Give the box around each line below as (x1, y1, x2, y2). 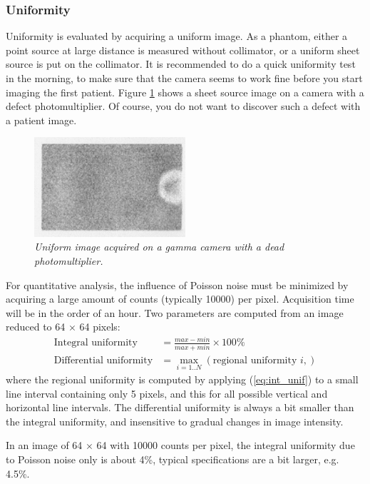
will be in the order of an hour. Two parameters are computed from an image (6, 305, 344, 320)
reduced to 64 (6, 319, 66, 334)
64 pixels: (79, 319, 120, 334)
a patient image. (6, 112, 77, 127)
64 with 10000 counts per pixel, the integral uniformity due (96, 438, 355, 453)
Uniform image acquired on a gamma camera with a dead (34, 239, 284, 254)
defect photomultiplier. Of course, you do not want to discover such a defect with (6, 99, 361, 114)
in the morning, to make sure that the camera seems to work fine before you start (6, 71, 363, 85)
